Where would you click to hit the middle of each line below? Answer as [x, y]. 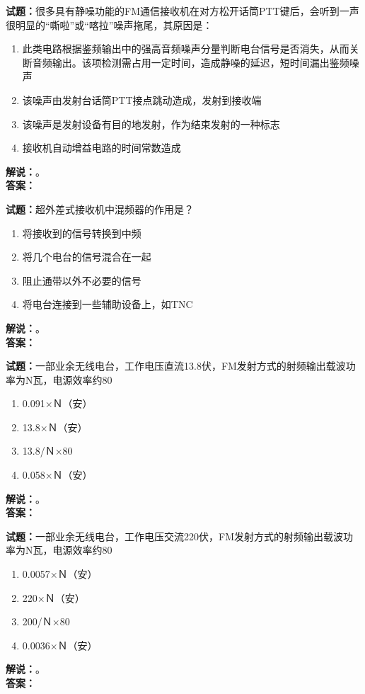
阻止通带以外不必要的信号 [82, 280]
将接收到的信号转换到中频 [82, 233]
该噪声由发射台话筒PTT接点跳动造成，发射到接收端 [142, 99]
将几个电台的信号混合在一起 [87, 257]
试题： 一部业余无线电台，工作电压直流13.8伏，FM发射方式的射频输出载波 [176, 366]
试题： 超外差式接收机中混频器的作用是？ [100, 209]
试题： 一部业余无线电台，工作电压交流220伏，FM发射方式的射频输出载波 [174, 536]
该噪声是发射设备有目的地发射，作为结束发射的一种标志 [151, 124]
